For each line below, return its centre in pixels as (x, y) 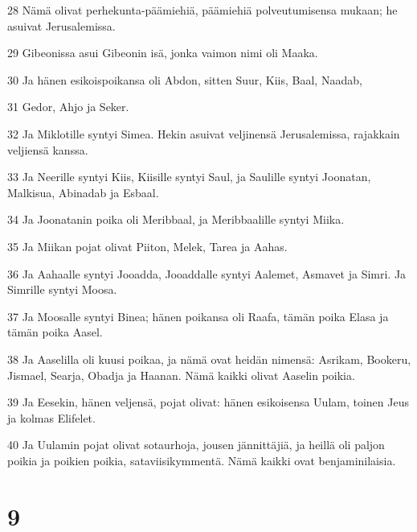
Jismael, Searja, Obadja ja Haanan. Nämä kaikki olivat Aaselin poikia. (181, 375)
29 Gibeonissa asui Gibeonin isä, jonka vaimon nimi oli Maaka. (163, 53)
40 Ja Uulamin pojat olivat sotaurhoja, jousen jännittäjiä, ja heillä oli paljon (196, 445)
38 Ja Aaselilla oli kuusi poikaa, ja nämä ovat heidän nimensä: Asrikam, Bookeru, (209, 359)
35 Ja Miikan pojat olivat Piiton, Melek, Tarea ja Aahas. (147, 246)
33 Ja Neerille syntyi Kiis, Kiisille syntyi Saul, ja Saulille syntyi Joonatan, (189, 177)
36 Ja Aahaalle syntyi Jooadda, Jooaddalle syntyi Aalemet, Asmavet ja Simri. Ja (207, 273)
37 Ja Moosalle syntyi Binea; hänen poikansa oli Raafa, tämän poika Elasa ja (198, 316)
